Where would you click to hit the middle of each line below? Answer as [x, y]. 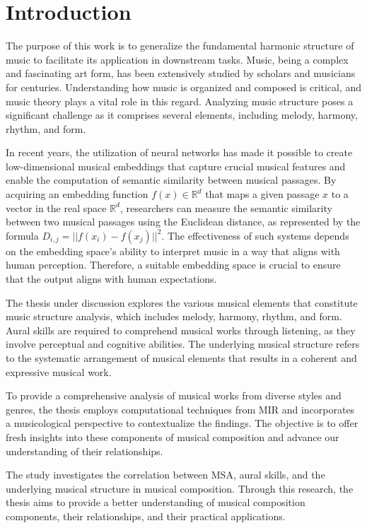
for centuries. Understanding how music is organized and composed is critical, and [184, 87]
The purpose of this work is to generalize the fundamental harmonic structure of [180, 46]
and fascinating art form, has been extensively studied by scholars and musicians [181, 73]
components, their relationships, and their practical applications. [146, 516]
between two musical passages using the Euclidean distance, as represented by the [183, 222]
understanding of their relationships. [85, 451]
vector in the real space [56, 207]
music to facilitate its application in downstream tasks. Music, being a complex [177, 59]
